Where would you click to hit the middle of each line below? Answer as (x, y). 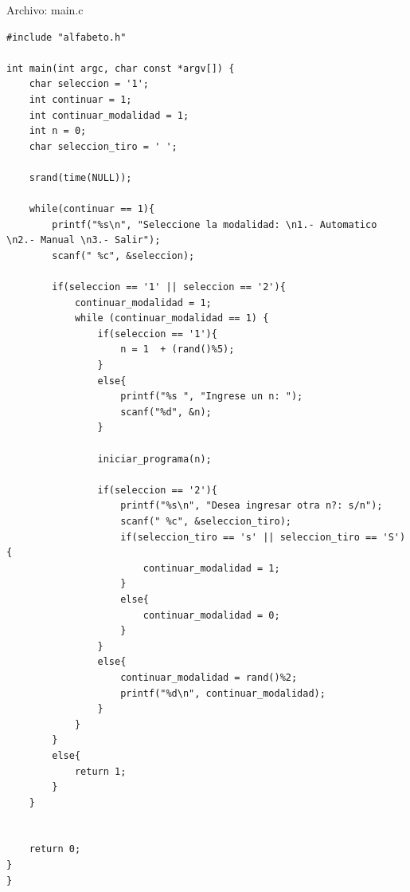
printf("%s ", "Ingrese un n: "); (212, 397)
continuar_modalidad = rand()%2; (209, 677)
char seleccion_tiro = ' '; (103, 146)
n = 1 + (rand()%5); (178, 350)
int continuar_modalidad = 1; (109, 115)
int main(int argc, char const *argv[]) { (121, 68)
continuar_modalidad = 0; (211, 615)
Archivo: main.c (45, 10)
